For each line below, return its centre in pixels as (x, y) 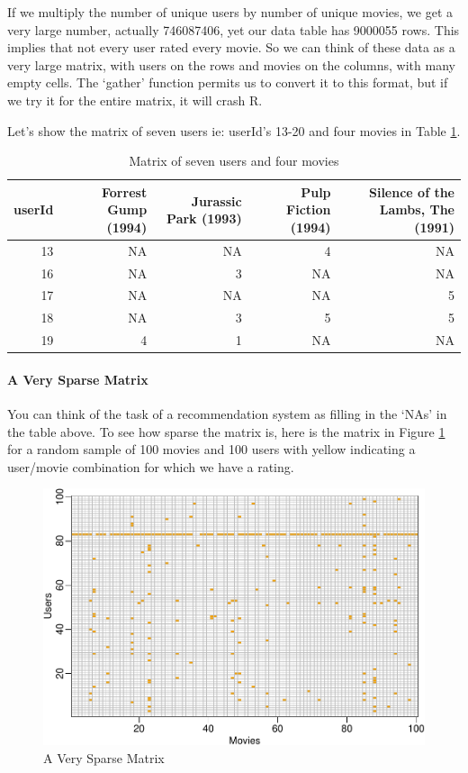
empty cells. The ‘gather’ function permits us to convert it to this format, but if (228, 82)
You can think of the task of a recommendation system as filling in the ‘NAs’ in (227, 414)
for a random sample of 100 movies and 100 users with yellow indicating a (211, 449)
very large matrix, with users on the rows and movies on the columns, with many (231, 64)
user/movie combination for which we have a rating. (151, 466)
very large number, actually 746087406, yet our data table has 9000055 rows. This (234, 29)
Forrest (125, 191)
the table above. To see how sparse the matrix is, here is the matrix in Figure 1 (226, 431)
